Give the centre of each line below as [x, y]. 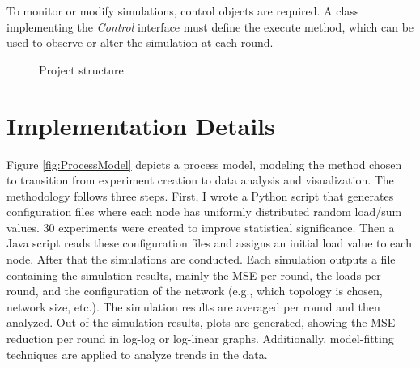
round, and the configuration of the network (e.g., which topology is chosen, [195, 291]
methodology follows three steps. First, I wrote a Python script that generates [200, 195]
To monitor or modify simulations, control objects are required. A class [183, 11]
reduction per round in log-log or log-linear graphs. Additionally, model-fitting [200, 338]
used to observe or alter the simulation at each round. [140, 42]
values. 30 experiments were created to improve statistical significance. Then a [201, 227]
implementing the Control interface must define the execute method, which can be [210, 26]
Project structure [81, 69]
